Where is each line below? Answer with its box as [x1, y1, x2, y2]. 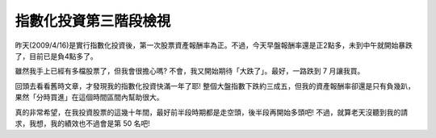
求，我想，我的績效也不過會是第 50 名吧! [15, 118, 151, 128]
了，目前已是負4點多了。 [15, 51, 99, 61]
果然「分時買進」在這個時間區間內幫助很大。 [15, 93, 164, 102]
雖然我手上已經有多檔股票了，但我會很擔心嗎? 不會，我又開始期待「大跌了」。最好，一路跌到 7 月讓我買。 [15, 66, 365, 76]
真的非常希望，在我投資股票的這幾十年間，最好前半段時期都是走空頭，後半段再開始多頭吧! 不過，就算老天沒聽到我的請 [15, 107, 408, 117]
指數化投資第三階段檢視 [15, 12, 171, 30]
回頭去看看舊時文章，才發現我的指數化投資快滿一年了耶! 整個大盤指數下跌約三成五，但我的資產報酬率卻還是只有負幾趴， [15, 81, 415, 90]
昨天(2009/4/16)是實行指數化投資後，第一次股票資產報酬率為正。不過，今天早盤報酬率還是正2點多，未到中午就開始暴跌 [15, 40, 413, 50]
